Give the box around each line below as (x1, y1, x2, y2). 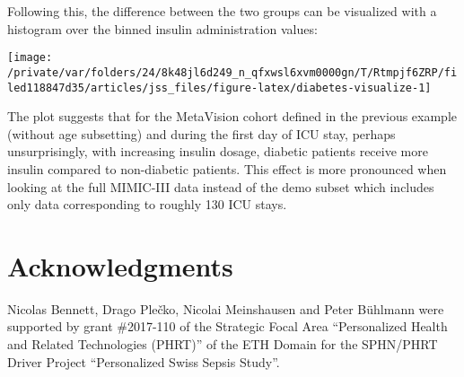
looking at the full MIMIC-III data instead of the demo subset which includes (7, 177, 434, 196)
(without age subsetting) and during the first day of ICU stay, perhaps (7, 124, 396, 143)
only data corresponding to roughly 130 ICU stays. (7, 195, 287, 214)
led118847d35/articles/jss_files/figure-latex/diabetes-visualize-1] (7, 81, 432, 94)
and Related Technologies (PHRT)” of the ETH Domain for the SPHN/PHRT (7, 335, 438, 354)
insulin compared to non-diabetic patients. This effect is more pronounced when (7, 159, 447, 178)
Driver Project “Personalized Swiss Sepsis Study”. (7, 352, 280, 371)
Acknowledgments (7, 247, 233, 284)
